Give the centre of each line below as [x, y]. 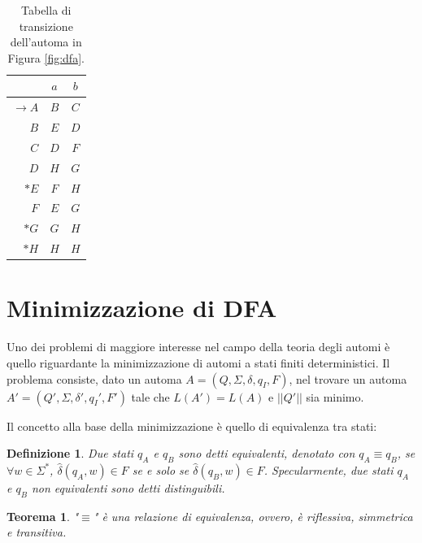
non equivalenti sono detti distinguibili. [128, 487]
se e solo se [161, 469]
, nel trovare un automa [348, 378]
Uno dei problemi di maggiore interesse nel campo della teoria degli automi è [198, 347]
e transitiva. [37, 532]
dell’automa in [46, 42]
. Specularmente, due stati [328, 469]
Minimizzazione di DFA [142, 308]
